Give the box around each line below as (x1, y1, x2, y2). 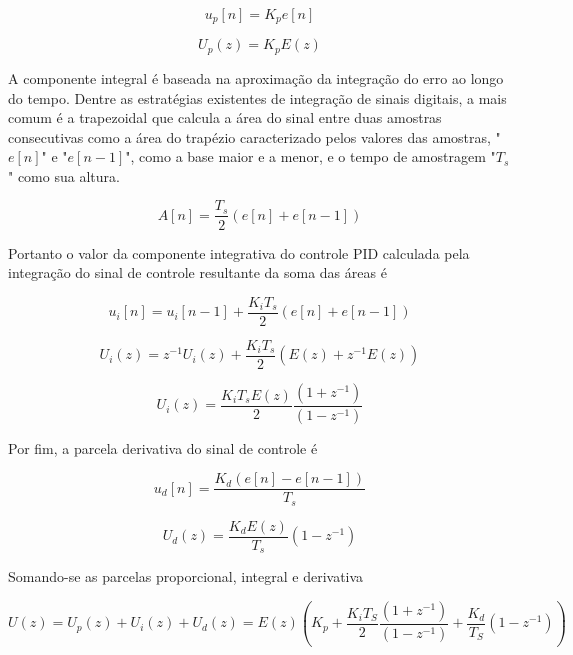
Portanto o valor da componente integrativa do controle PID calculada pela (8, 242, 470, 263)
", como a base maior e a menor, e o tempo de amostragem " (125, 146, 496, 167)
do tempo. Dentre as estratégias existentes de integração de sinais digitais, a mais (8, 87, 507, 108)
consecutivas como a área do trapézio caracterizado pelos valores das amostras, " (8, 126, 501, 147)
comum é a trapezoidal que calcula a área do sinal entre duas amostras (8, 107, 442, 128)
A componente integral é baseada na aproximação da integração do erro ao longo (8, 67, 504, 88)
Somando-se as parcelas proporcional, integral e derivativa (8, 566, 364, 587)
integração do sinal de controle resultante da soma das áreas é (8, 262, 387, 283)
